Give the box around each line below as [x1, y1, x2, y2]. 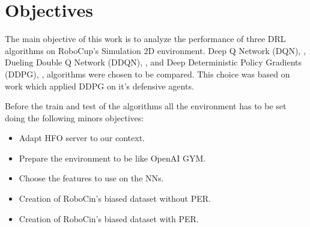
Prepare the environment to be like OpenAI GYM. [19, 151, 206, 164]
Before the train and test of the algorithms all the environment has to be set [5, 100, 287, 112]
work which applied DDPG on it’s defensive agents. [5, 79, 194, 92]
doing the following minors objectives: [5, 111, 144, 124]
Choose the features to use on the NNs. [19, 172, 164, 184]
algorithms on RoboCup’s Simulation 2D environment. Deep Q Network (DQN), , [5, 44, 306, 56]
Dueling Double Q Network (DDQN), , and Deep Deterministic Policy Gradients [5, 56, 302, 68]
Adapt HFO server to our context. [19, 132, 145, 144]
